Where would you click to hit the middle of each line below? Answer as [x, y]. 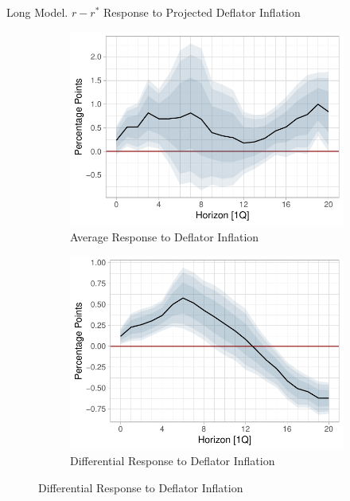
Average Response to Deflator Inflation [165, 236]
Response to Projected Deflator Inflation [202, 12]
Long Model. [37, 12]
